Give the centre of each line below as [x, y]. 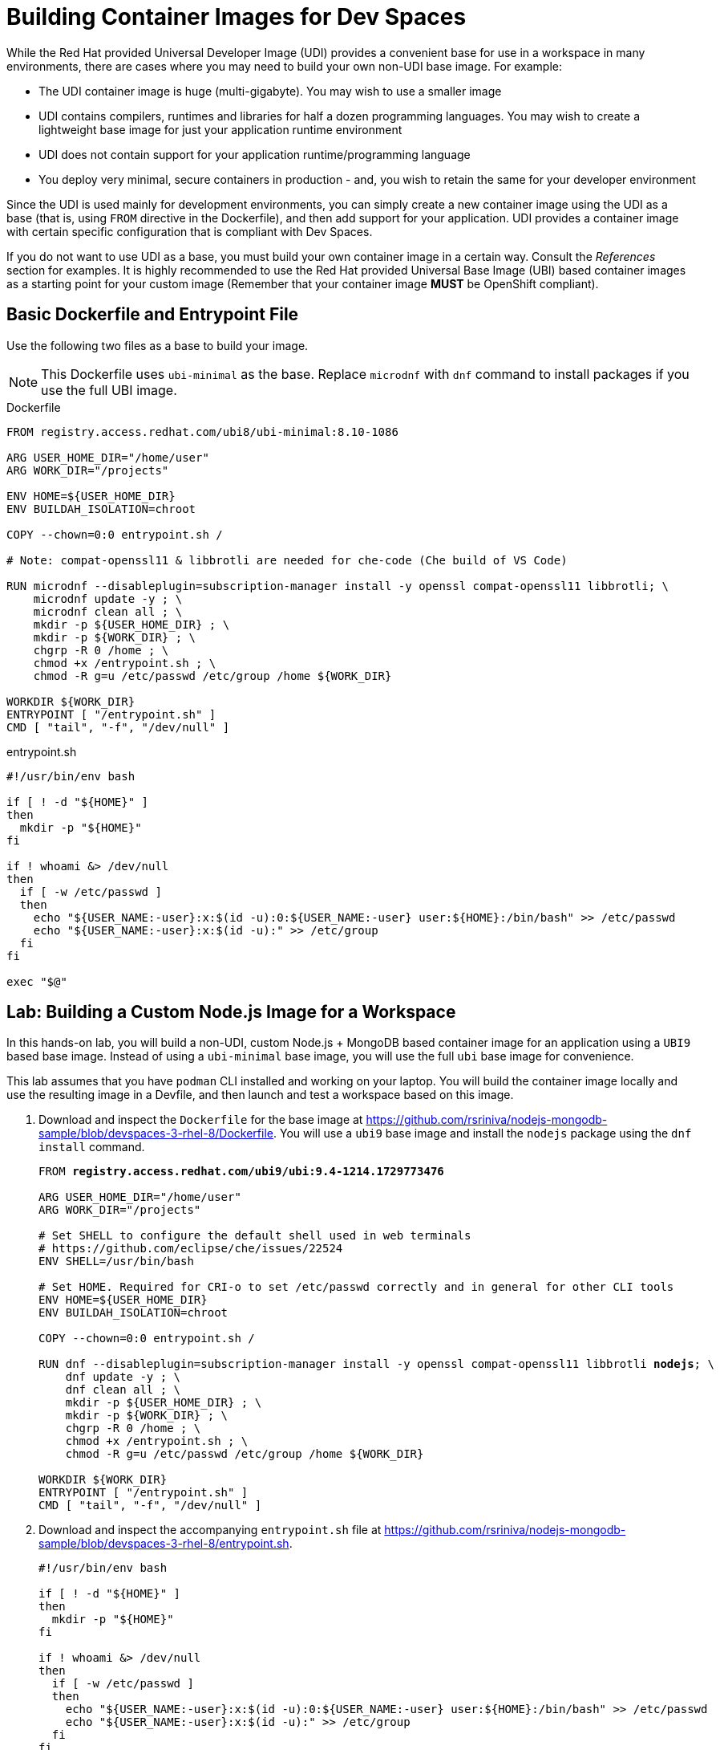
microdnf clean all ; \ [108, 611]
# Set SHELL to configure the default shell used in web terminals [255, 1236]
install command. [92, 1147]
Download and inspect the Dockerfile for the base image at [201, 1120]
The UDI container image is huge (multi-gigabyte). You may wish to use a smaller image [270, 91]
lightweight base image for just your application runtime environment [220, 129]
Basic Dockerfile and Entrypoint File [153, 315]
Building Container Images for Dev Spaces [237, 17]
